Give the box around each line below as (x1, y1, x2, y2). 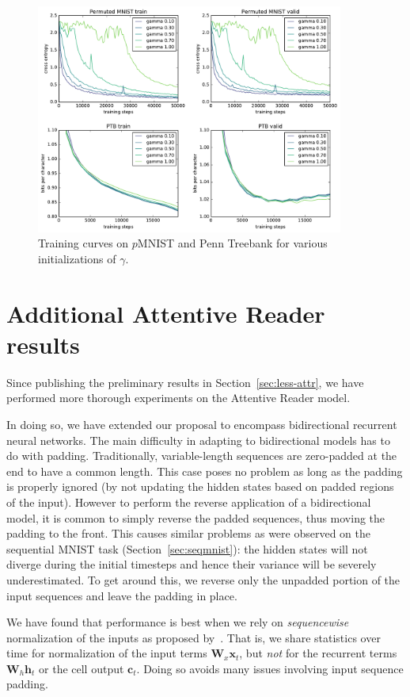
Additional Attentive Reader (6, 297, 325, 329)
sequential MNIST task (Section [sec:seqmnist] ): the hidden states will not (6, 540, 368, 557)
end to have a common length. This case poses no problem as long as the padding (6, 462, 403, 479)
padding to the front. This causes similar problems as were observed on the (6, 525, 370, 542)
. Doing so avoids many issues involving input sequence (136, 660, 404, 676)
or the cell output (39, 660, 124, 676)
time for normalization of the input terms (6, 645, 207, 661)
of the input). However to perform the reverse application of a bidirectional (6, 493, 371, 510)
